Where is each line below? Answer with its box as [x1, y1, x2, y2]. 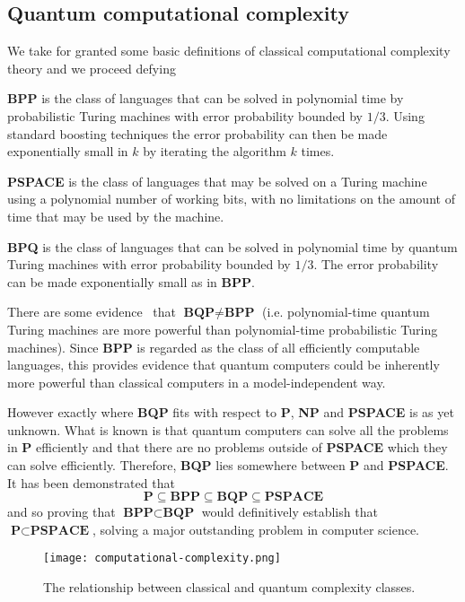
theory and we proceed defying [7, 58, 176, 77]
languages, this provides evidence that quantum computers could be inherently [7, 355, 440, 374]
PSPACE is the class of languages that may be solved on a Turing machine [7, 171, 427, 190]
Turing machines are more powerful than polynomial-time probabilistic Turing [7, 319, 438, 338]
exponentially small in [7, 142, 128, 161]
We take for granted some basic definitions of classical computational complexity [7, 41, 451, 60]
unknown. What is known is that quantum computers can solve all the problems [7, 420, 449, 439]
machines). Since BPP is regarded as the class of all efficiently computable [7, 337, 420, 356]
